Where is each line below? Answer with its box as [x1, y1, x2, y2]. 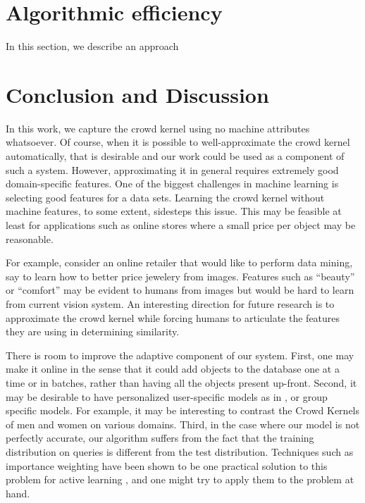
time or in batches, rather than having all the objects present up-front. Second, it [6, 375, 357, 390]
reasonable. [6, 231, 54, 246]
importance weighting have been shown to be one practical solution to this [6, 458, 328, 473]
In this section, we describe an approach [6, 39, 179, 54]
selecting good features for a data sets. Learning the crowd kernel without [6, 190, 325, 204]
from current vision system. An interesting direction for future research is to [6, 296, 335, 311]
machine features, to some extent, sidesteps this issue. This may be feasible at [6, 204, 342, 218]
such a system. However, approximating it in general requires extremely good [6, 162, 339, 177]
